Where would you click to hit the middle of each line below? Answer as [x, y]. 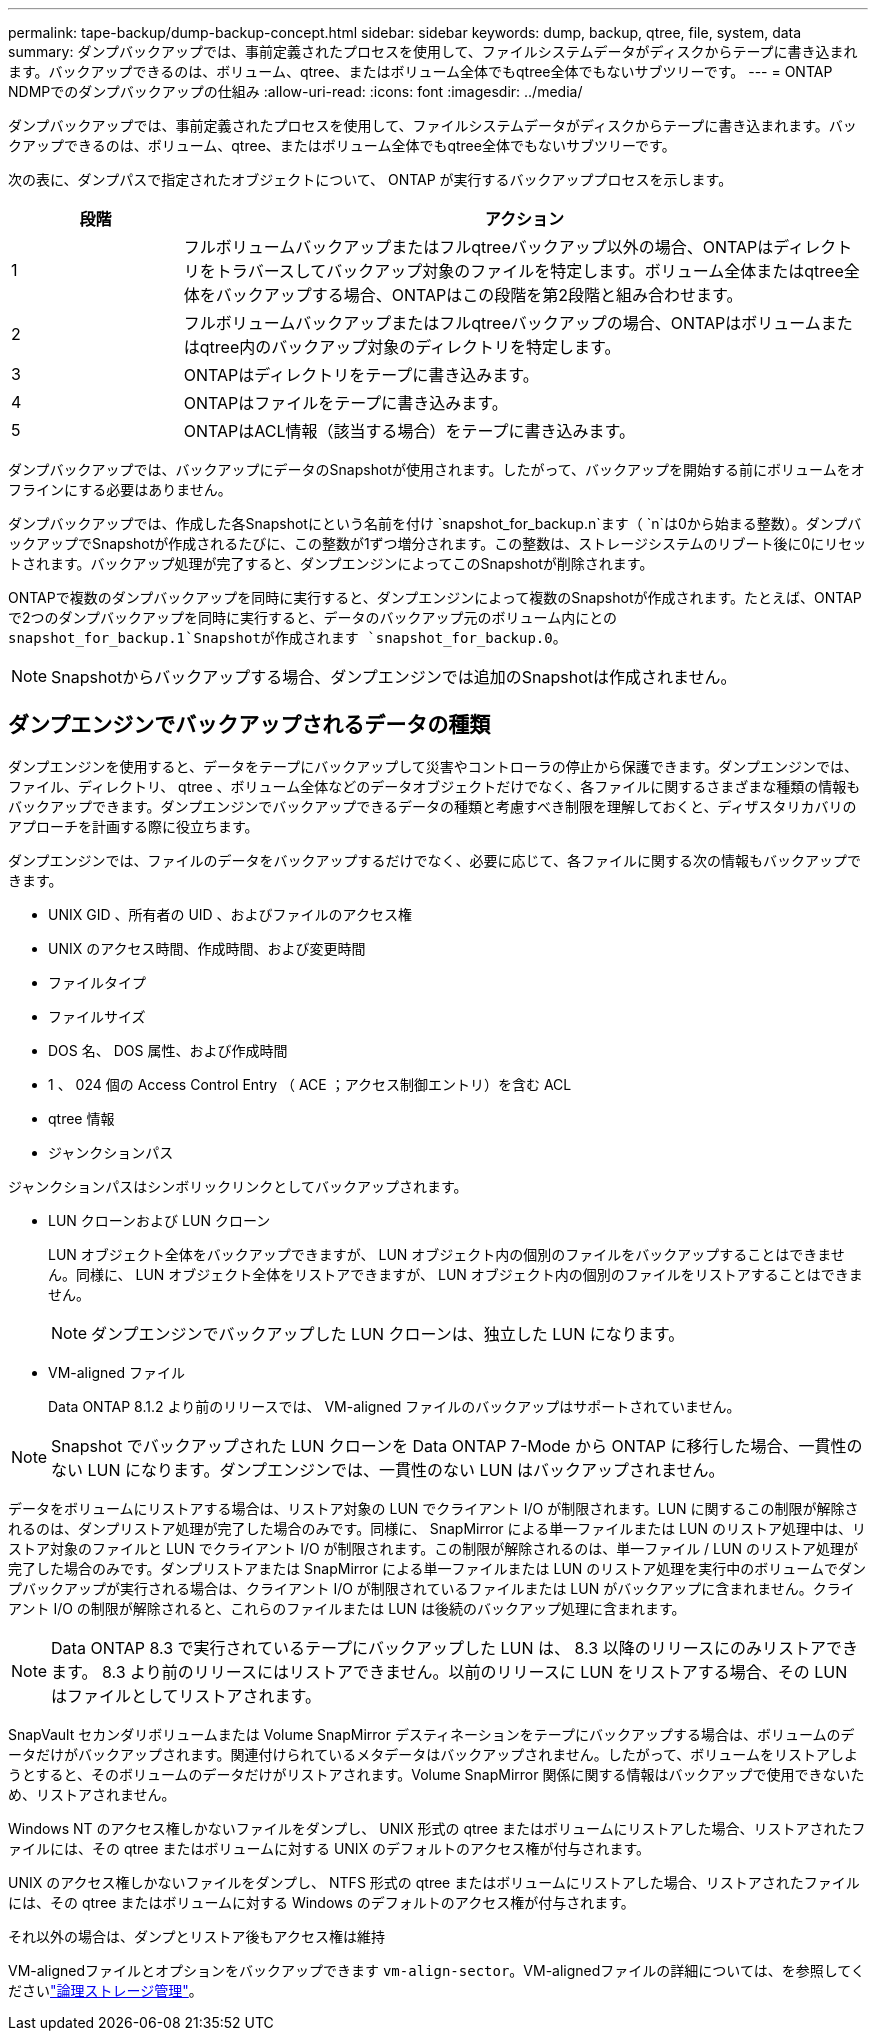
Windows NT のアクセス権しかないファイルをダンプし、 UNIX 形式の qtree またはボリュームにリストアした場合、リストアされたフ [437, 1828]
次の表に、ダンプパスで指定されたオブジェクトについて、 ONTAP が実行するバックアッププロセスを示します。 [370, 179]
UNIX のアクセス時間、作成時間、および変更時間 [207, 948]
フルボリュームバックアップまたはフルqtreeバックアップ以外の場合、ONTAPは [478, 247]
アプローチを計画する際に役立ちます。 [133, 826]
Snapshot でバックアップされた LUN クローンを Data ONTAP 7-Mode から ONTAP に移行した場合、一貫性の [457, 1445]
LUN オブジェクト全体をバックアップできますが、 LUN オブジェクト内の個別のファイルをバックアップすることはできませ [446, 1254]
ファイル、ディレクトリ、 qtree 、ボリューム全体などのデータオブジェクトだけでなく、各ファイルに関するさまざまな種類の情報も [434, 786]
